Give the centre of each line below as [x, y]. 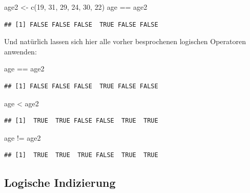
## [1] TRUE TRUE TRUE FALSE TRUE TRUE [81, 155]
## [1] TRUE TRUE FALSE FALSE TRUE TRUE [81, 121]
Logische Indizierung [60, 182]
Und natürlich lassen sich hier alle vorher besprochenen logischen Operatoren [125, 41]
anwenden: [20, 51]
